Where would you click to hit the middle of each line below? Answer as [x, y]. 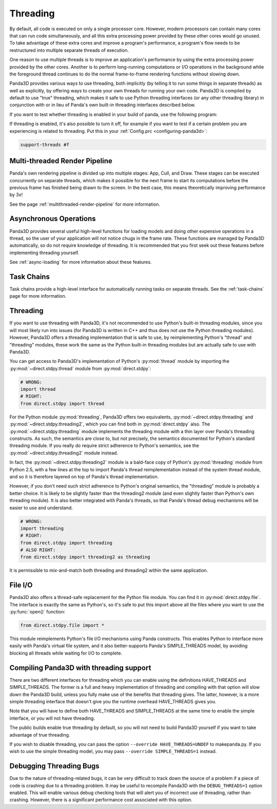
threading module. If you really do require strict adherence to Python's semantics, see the [104, 446]
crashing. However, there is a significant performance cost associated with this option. [101, 800]
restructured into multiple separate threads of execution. [69, 50]
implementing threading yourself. [44, 253]
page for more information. [38, 296]
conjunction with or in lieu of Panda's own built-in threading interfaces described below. [103, 105]
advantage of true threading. [40, 735]
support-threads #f [45, 145]
